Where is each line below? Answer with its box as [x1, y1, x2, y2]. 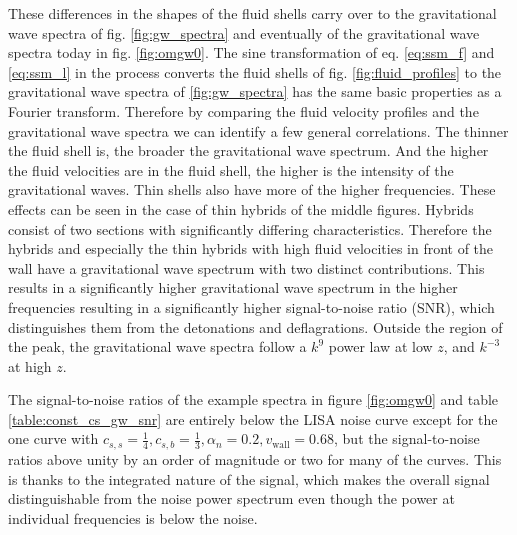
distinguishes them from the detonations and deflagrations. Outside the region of [8, 316, 503, 337]
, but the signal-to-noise [334, 428, 480, 449]
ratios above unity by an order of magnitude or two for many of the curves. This [8, 448, 502, 469]
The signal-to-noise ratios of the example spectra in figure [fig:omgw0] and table [8, 389, 499, 410]
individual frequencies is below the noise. [8, 507, 258, 528]
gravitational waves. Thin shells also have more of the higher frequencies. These [8, 179, 496, 200]
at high [8, 355, 52, 376]
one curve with [8, 428, 99, 449]
